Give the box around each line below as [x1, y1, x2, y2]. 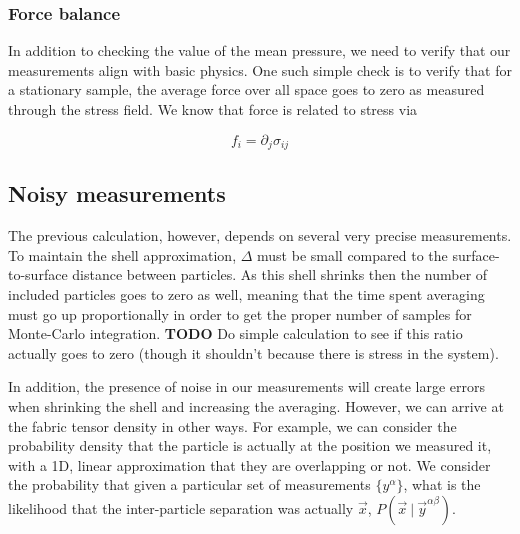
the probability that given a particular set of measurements [8, 474, 371, 495]
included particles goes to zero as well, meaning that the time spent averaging [8, 284, 485, 305]
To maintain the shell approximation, [8, 244, 237, 265]
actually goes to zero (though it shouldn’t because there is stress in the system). [8, 342, 499, 363]
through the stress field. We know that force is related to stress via [8, 99, 418, 119]
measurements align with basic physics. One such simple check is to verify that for [8, 59, 512, 80]
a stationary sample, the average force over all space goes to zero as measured [8, 79, 485, 100]
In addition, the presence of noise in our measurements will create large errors [8, 376, 486, 397]
